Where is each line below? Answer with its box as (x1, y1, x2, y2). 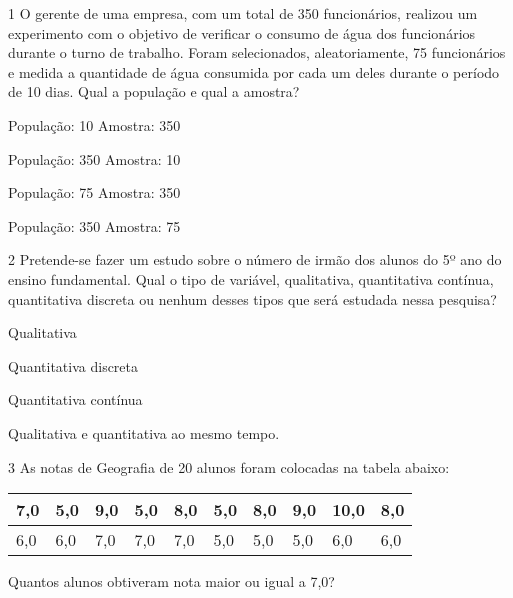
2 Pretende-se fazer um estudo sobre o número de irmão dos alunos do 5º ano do (8, 249, 502, 270)
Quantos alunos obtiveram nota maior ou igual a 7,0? (8, 571, 335, 592)
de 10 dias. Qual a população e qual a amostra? (8, 81, 300, 102)
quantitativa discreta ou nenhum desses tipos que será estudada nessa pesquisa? (8, 288, 497, 309)
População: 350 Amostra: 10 (8, 148, 181, 169)
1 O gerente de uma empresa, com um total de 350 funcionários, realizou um (8, 3, 478, 23)
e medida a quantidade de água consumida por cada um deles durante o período (8, 61, 500, 82)
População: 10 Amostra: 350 (8, 114, 181, 135)
